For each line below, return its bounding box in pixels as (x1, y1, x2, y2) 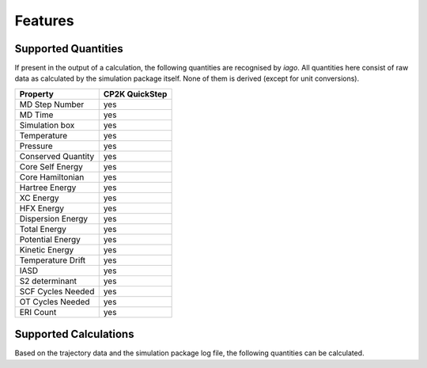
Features (14, 12, 74, 29)
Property (19, 88, 55, 99)
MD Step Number (19, 99, 85, 110)
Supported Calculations (14, 328, 134, 341)
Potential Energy (19, 233, 81, 245)
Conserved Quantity (19, 150, 95, 161)
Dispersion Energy (19, 213, 89, 224)
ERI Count (19, 306, 57, 317)
